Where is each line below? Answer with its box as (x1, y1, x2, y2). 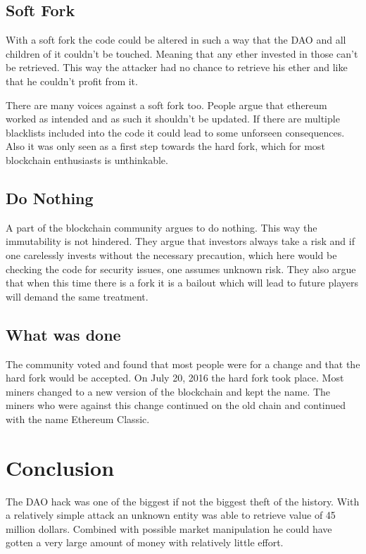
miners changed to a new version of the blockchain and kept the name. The (6, 384, 331, 398)
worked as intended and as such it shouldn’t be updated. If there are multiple (6, 111, 340, 126)
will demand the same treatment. (6, 289, 149, 303)
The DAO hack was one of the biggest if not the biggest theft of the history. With (6, 493, 360, 508)
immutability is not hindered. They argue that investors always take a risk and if (6, 234, 355, 248)
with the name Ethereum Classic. (6, 411, 150, 426)
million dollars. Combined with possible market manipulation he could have (6, 521, 332, 536)
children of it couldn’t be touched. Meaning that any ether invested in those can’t (6, 46, 358, 61)
